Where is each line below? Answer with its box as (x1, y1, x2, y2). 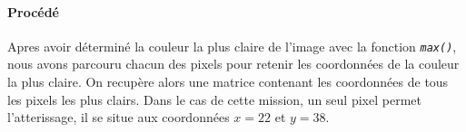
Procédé (7, 2, 59, 21)
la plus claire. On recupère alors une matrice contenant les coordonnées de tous (7, 72, 449, 91)
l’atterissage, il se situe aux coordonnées (7, 108, 230, 127)
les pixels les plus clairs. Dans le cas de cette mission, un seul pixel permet (7, 90, 421, 108)
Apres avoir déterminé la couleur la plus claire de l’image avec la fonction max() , (7, 36, 457, 55)
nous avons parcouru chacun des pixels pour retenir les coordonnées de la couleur (7, 54, 460, 73)
